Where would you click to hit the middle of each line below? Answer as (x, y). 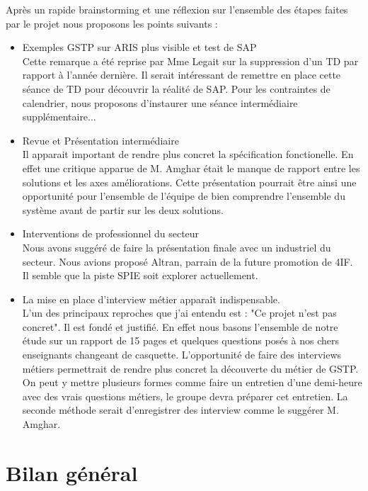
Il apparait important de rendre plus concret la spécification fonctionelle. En (188, 154)
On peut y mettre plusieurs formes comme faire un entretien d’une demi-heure (192, 382)
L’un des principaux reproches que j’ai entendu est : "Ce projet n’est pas (179, 313)
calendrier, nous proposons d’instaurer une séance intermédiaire (160, 102)
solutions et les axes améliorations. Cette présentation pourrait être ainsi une (189, 182)
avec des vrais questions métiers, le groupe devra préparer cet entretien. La (185, 396)
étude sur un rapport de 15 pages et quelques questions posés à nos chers (181, 340)
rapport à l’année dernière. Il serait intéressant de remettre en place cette (182, 75)
